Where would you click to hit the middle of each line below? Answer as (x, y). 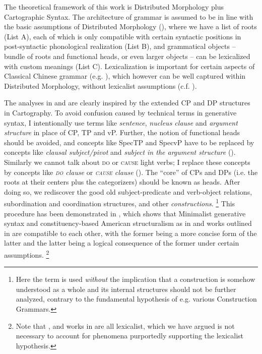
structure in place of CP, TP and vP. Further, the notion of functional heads (122, 132)
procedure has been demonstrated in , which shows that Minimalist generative (125, 213)
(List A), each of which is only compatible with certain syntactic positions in (123, 36)
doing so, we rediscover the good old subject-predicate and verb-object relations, (128, 191)
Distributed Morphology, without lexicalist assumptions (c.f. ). (101, 85)
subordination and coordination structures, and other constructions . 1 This (120, 202)
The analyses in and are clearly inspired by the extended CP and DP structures (127, 103)
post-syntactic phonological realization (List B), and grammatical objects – (120, 46)
